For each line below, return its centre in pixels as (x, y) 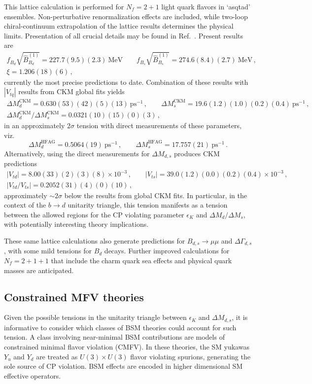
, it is (240, 317)
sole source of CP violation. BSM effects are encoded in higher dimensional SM (123, 366)
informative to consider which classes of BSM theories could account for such (120, 327)
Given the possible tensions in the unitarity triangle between (95, 317)
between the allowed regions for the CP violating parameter (94, 214)
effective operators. (33, 375)
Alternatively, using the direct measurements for (77, 153)
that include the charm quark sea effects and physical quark (141, 260)
